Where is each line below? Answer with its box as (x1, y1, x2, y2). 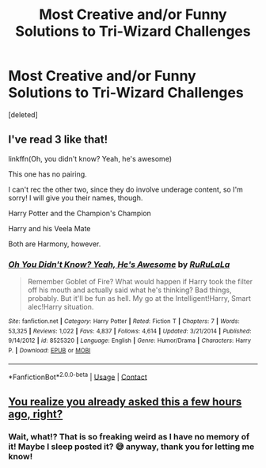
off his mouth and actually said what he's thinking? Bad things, (27, 285, 232, 295)
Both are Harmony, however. (8, 239, 101, 249)
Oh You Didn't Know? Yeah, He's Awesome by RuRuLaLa (8, 259, 230, 270)
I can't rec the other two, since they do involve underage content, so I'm (8, 185, 244, 194)
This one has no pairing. (8, 169, 87, 179)
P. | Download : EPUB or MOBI (8, 347, 91, 355)
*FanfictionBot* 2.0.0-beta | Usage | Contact (8, 371, 148, 382)
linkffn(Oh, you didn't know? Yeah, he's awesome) (8, 154, 173, 163)
